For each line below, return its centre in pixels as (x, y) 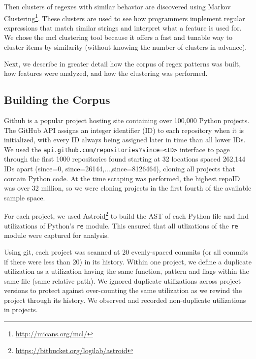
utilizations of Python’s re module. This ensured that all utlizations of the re (121, 225)
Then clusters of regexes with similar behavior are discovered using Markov (117, 6)
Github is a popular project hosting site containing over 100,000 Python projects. (127, 120)
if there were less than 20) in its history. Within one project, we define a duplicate (128, 261)
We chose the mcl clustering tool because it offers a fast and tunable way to (118, 37)
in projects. (21, 310)
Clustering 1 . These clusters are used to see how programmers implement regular (125, 17)
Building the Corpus (57, 100)
